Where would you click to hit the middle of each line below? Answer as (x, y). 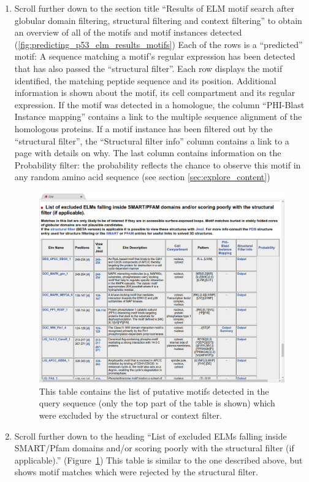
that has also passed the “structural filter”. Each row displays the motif (148, 68)
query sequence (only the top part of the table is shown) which (157, 403)
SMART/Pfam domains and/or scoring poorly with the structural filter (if (154, 448)
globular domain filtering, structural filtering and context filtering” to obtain (158, 20)
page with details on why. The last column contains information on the (148, 153)
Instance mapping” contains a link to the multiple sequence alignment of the (158, 117)
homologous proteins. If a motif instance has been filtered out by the (143, 128)
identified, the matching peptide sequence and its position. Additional (145, 80)
